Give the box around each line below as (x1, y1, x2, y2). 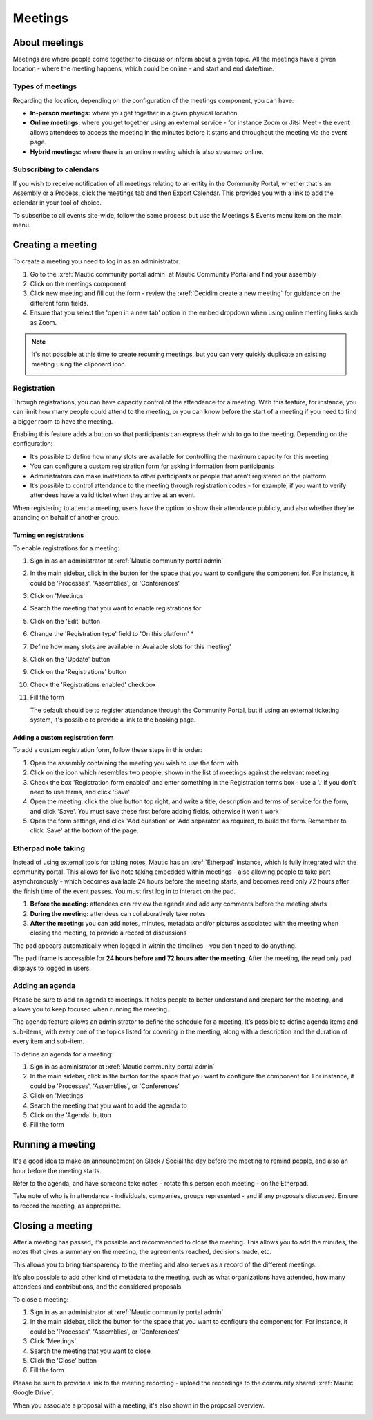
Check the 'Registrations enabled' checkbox (30, 680, 156, 689)
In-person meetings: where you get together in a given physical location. (30, 109, 240, 117)
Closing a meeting (12, 1220, 93, 1231)
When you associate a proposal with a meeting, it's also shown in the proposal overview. (12, 1401, 265, 1410)
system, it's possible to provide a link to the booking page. (30, 716, 196, 724)
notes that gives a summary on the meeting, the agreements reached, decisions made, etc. (12, 1248, 272, 1256)
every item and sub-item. (12, 1037, 84, 1045)
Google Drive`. (12, 1388, 55, 1396)
